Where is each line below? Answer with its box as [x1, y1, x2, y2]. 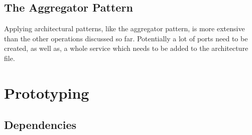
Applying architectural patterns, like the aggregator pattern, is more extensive [4, 23, 245, 34]
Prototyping [4, 82, 89, 103]
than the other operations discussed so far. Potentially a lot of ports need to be [4, 33, 248, 43]
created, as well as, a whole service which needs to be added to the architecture [4, 43, 248, 53]
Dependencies [4, 117, 77, 132]
